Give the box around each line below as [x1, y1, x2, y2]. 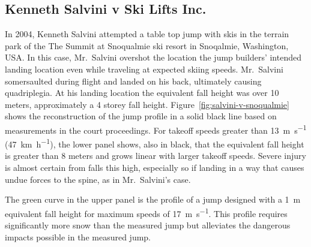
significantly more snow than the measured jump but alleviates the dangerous [5, 219, 291, 231]
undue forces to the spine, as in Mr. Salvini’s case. [5, 173, 191, 185]
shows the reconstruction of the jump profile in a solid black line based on [5, 110, 277, 122]
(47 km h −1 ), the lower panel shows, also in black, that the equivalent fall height [5, 136, 304, 150]
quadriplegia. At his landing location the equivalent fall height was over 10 [5, 86, 279, 99]
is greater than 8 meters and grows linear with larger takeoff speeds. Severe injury [5, 149, 306, 162]
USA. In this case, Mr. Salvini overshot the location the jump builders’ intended [5, 51, 301, 64]
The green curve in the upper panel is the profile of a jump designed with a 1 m [5, 193, 301, 206]
